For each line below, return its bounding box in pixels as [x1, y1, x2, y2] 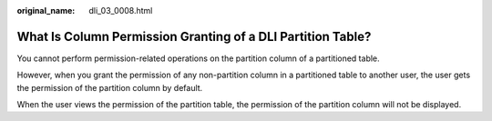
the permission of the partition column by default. [16, 82, 203, 93]
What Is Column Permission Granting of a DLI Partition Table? [16, 28, 372, 45]
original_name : [16, 5, 76, 15]
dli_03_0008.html [88, 5, 153, 15]
